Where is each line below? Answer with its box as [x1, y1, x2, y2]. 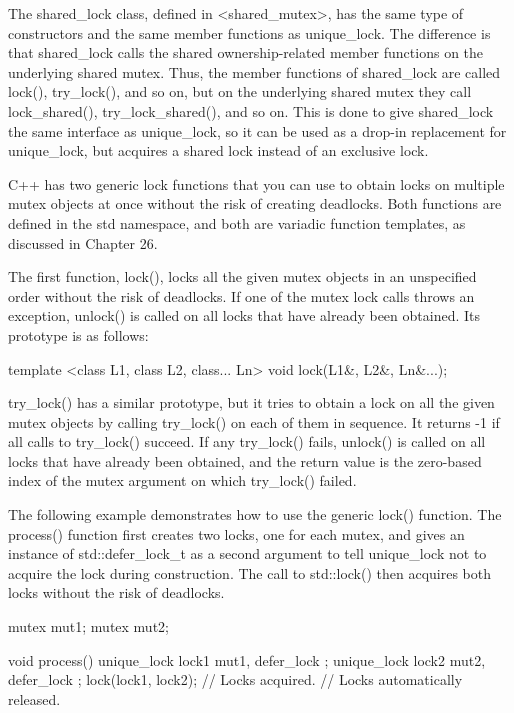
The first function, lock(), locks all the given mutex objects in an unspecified [8, 266, 477, 287]
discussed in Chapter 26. [8, 232, 158, 253]
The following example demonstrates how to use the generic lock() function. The [8, 504, 502, 525]
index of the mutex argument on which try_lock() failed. [8, 470, 357, 491]
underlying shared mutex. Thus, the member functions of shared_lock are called [8, 61, 501, 82]
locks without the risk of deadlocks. [8, 582, 225, 603]
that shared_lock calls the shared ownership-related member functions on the [8, 42, 484, 63]
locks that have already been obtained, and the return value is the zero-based [8, 450, 482, 471]
